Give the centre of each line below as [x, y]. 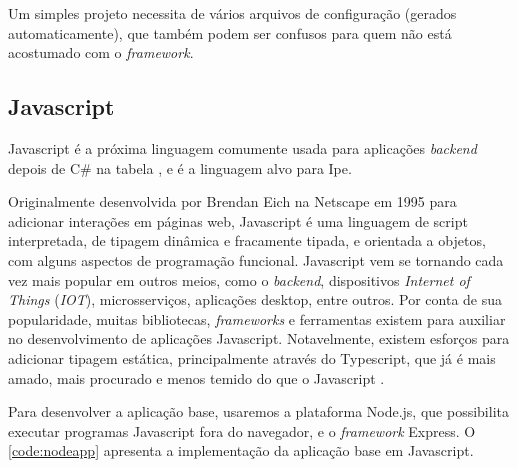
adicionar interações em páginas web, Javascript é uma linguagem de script [238, 220]
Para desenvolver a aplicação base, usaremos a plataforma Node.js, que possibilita [258, 411]
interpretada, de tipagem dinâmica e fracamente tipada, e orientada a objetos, [247, 240]
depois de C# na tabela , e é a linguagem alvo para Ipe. [180, 167]
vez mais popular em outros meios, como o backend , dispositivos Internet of [239, 279]
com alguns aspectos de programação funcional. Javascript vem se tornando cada [256, 259]
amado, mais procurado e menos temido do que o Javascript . [196, 377]
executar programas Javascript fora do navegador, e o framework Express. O [242, 430]
